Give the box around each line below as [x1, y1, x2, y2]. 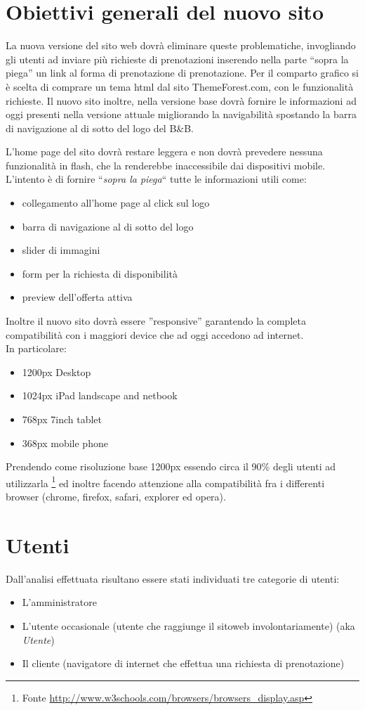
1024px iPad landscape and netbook [22, 388, 178, 403]
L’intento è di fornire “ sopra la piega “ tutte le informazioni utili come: [6, 172, 307, 186]
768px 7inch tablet [22, 412, 102, 426]
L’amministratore [22, 595, 97, 609]
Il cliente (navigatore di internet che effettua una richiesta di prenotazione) [22, 656, 345, 671]
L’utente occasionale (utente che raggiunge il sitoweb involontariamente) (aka [22, 618, 355, 633]
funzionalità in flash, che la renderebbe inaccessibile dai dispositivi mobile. [6, 157, 326, 172]
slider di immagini [22, 243, 100, 257]
